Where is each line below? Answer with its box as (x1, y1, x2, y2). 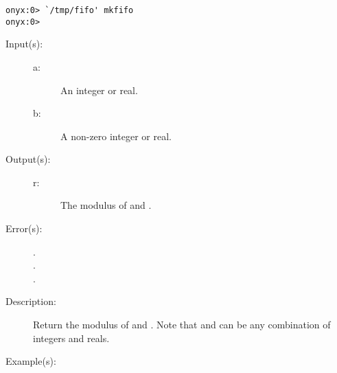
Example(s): (5, 354, 56, 368)
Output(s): (5, 152, 51, 166)
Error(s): (5, 221, 43, 236)
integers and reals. (33, 330, 110, 345)
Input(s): (5, 36, 43, 51)
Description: (5, 294, 56, 308)
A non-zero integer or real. (60, 128, 172, 143)
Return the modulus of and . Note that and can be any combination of (33, 317, 331, 332)
